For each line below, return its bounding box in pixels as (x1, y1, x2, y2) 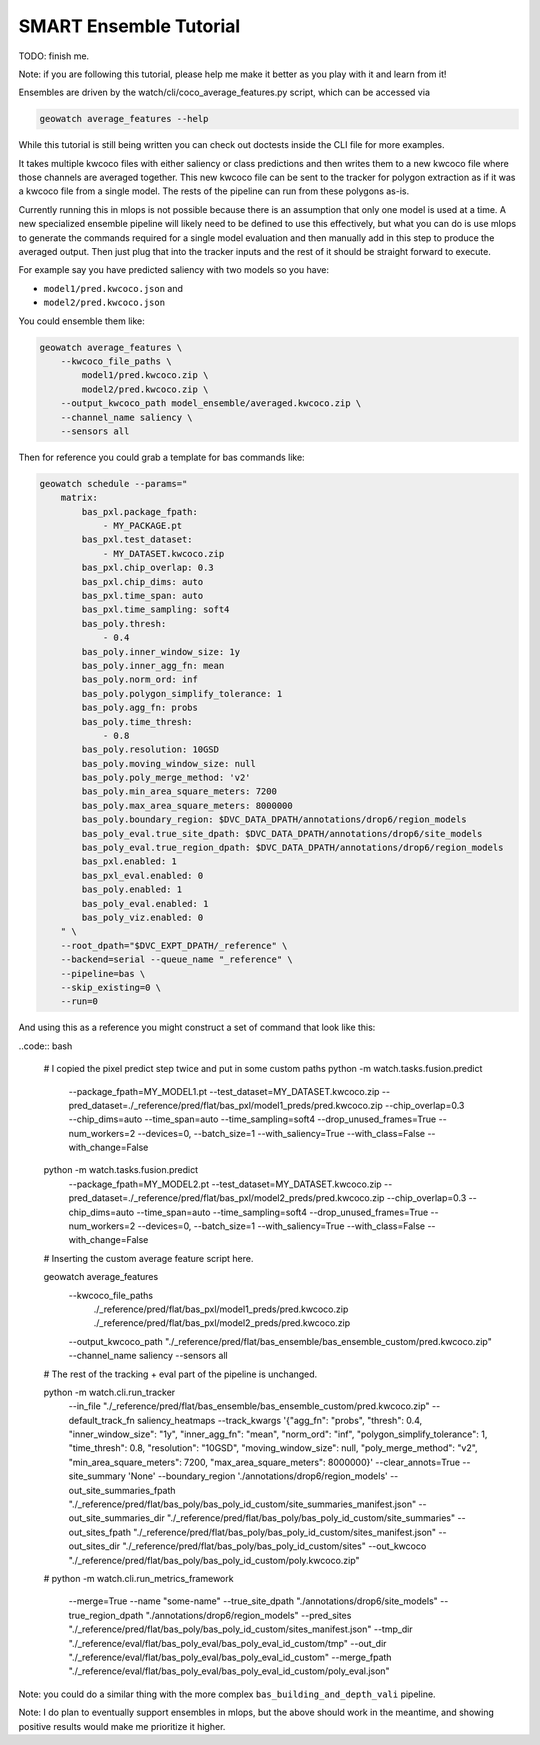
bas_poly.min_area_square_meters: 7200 (81, 786, 277, 797)
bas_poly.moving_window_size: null (81, 758, 257, 769)
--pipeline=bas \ (60, 968, 146, 979)
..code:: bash (18, 1040, 73, 1052)
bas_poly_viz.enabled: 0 (81, 912, 204, 923)
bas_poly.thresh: (81, 618, 167, 629)
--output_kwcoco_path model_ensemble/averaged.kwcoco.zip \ (60, 398, 362, 409)
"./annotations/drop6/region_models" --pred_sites (145, 1609, 352, 1621)
